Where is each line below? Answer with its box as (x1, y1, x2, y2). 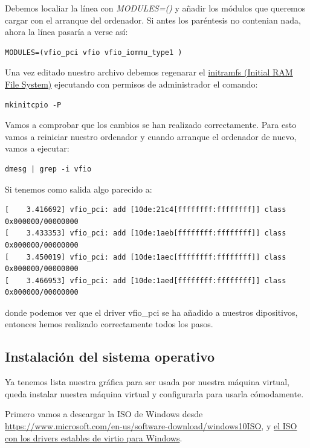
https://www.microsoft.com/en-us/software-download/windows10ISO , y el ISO (5, 420, 297, 432)
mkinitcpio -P (5, 100, 62, 109)
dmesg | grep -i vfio (5, 164, 92, 173)
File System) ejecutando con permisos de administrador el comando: (5, 77, 258, 90)
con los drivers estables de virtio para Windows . (5, 431, 182, 444)
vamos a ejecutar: (5, 142, 69, 155)
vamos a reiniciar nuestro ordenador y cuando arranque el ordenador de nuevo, (5, 130, 297, 142)
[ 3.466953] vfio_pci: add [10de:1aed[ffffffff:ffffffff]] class (5, 276, 286, 285)
